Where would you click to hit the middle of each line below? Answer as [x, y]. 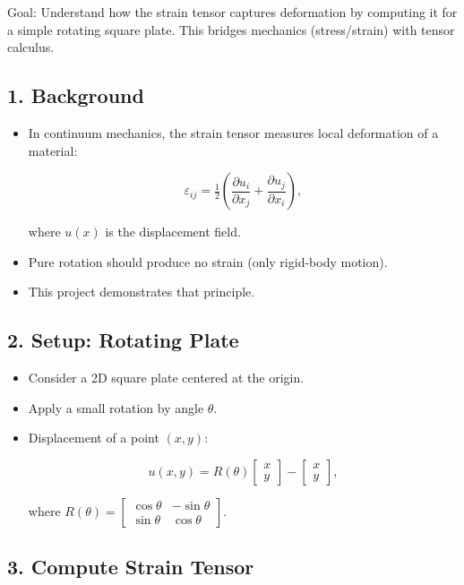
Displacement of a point [94, 438]
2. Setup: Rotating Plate [123, 340]
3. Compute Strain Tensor [131, 567]
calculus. [31, 47]
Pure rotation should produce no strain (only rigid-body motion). [208, 261]
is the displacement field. [173, 232]
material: [53, 150]
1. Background [76, 95]
